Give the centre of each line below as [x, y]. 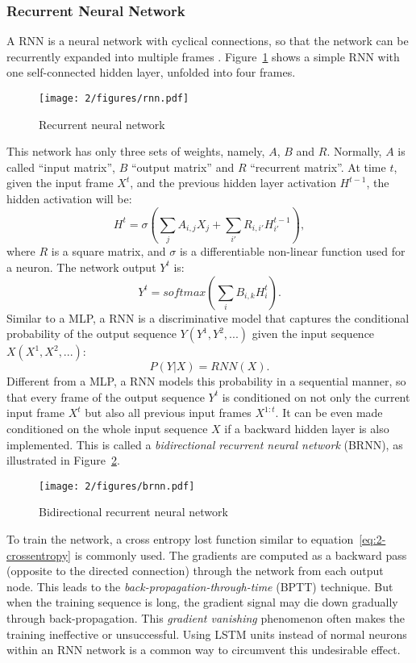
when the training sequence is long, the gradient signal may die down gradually [202, 602]
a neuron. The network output [81, 267]
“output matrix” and [183, 167]
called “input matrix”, [61, 167]
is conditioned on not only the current [316, 396]
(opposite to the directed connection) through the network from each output [195, 571]
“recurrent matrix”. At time [318, 167]
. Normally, [354, 151]
